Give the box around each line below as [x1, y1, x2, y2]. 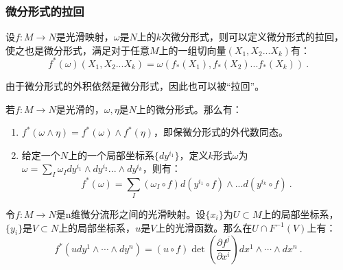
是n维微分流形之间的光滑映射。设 [56, 206, 206, 221]
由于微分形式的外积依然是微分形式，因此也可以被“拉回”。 [5, 78, 265, 93]
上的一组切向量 [158, 42, 226, 57]
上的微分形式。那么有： [136, 101, 242, 116]
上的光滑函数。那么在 [156, 220, 252, 234]
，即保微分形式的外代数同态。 [154, 125, 289, 139]
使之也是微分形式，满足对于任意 [5, 42, 150, 57]
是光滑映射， [56, 29, 114, 44]
